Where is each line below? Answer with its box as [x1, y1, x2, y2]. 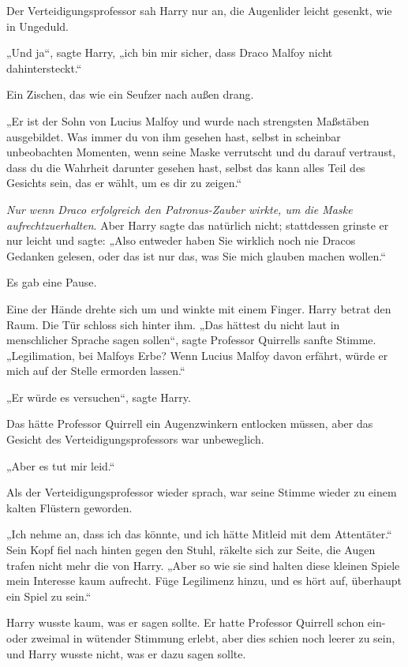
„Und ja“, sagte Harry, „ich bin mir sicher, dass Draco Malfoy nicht [6, 44, 333, 61]
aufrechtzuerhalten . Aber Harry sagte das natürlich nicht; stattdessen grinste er [6, 216, 389, 233]
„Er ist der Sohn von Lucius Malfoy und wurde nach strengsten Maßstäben [6, 112, 369, 129]
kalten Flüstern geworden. [6, 499, 133, 515]
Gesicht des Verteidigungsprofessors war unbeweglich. [6, 431, 264, 448]
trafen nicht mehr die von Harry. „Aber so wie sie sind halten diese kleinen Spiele [6, 556, 400, 573]
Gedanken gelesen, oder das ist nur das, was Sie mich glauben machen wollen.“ [6, 247, 386, 264]
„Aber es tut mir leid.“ [6, 457, 115, 474]
